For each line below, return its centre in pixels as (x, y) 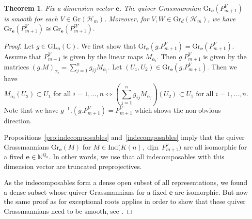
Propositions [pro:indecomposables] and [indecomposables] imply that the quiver (124, 137)
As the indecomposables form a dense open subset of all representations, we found (126, 182)
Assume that (23, 56)
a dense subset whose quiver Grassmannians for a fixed (86, 192)
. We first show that (106, 45)
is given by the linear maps (103, 56)
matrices (16, 66)
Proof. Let (19, 45)
